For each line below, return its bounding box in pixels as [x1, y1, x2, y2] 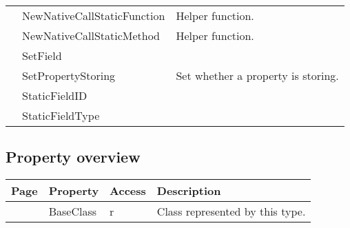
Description [156, 183, 221, 199]
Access [110, 183, 146, 199]
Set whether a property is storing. [176, 68, 339, 83]
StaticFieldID [22, 87, 87, 103]
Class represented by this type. [156, 203, 306, 220]
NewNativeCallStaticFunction [22, 8, 165, 23]
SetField [22, 48, 62, 63]
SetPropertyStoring [22, 68, 116, 83]
